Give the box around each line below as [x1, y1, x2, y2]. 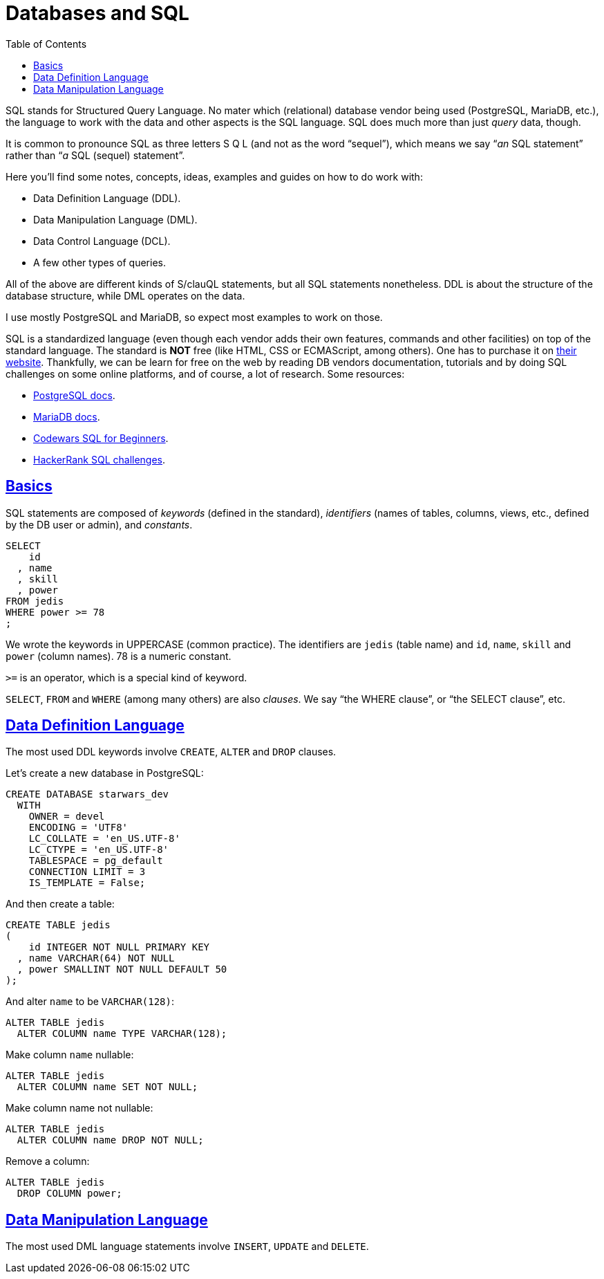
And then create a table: [6, 898, 115, 910]
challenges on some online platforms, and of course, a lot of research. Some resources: [6, 367, 405, 380]
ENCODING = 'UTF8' [28, 822, 129, 834]
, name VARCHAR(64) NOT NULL [17, 953, 175, 964]
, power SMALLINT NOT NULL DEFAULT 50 [17, 964, 227, 975]
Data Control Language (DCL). [33, 234, 171, 247]
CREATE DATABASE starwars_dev [6, 789, 169, 800]
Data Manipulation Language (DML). [33, 213, 198, 226]
